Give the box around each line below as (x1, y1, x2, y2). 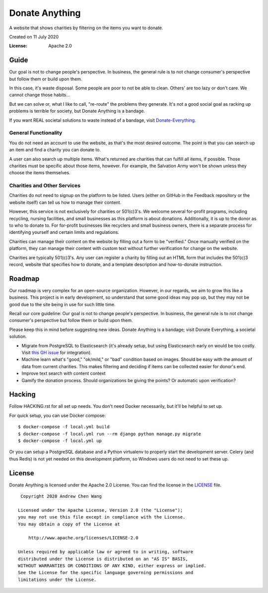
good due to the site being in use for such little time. (9, 301, 116, 307)
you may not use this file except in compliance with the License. (18, 514, 186, 520)
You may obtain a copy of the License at (18, 521, 120, 527)
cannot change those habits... (9, 92, 70, 98)
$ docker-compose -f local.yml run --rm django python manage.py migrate (18, 431, 201, 437)
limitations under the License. (18, 577, 97, 583)
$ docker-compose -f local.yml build (18, 424, 110, 430)
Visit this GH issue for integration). (21, 349, 92, 355)
